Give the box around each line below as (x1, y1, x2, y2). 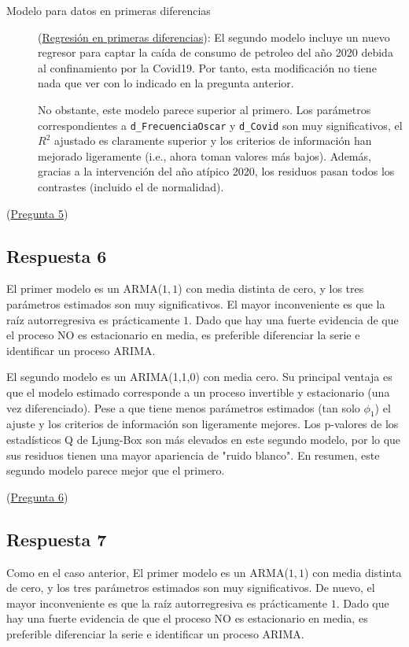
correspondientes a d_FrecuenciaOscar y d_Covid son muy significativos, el (38, 116, 403, 133)
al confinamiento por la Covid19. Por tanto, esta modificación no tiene (38, 59, 377, 76)
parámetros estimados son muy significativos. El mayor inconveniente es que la (6, 295, 385, 312)
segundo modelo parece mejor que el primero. (6, 462, 225, 479)
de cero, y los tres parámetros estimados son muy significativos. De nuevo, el (6, 579, 375, 596)
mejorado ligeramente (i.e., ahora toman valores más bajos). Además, (38, 147, 371, 164)
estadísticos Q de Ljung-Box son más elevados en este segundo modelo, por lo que (6, 431, 401, 447)
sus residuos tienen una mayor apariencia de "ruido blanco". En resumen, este (6, 446, 380, 463)
